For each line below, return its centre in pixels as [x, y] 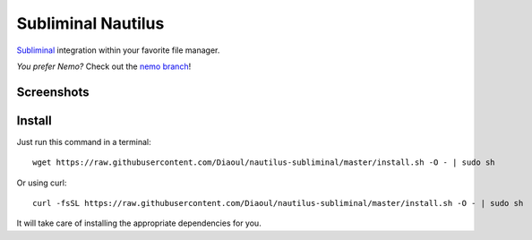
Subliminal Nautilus [90, 23]
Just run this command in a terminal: [84, 141]
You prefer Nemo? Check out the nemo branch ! [104, 66]
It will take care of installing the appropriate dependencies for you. [139, 223]
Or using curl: [42, 183]
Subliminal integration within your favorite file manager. [118, 50]
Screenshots [53, 92]
